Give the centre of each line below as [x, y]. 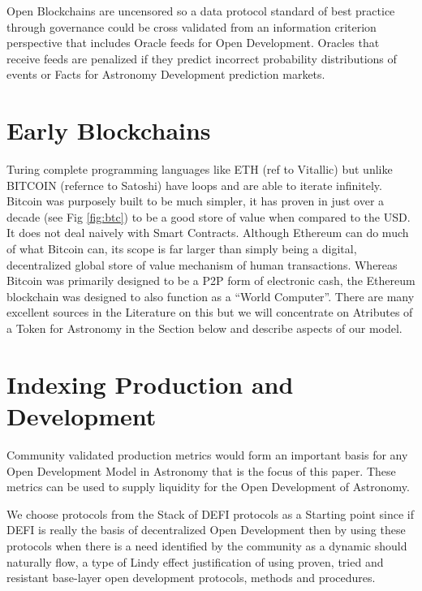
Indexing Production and [150, 384]
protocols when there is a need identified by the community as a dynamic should [207, 545]
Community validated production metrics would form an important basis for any [207, 454]
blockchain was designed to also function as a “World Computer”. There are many [211, 296]
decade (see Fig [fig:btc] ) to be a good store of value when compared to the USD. [209, 216]
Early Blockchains [109, 130]
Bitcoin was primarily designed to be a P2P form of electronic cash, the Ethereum [211, 280]
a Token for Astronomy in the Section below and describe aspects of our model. [205, 328]
